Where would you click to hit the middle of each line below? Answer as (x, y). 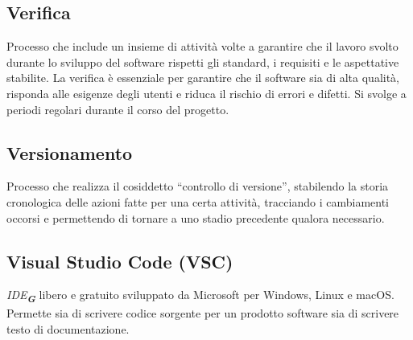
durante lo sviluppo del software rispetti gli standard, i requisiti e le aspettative (203, 61)
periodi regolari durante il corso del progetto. (118, 109)
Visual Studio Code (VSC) (120, 261)
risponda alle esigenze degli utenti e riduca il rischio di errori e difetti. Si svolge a (206, 93)
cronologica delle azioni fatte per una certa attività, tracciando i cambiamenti (198, 201)
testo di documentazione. (68, 329)
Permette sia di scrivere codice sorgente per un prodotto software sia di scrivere (203, 313)
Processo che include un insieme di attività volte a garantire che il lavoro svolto (202, 46)
